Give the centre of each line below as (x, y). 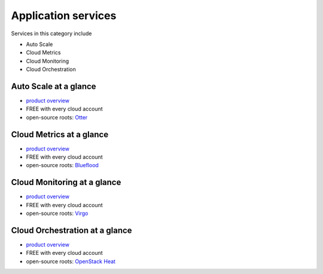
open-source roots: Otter (57, 117)
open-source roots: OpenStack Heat (71, 261)
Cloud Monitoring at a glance (66, 182)
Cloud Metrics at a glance (60, 134)
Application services (64, 16)
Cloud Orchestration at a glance (71, 230)
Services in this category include (51, 33)
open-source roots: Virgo (57, 213)
